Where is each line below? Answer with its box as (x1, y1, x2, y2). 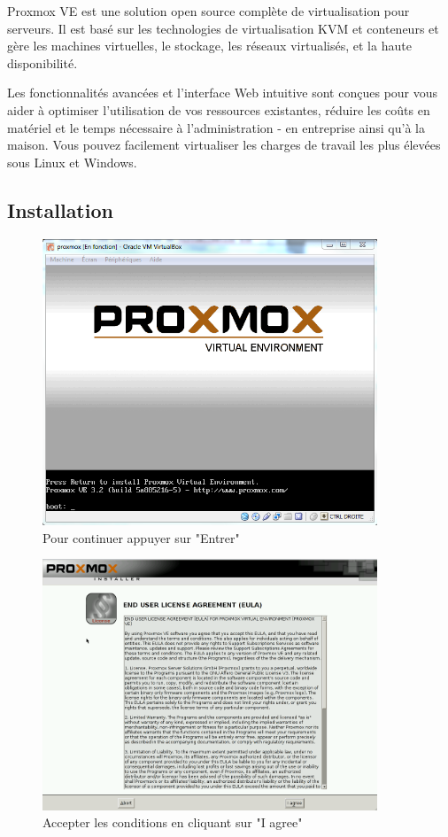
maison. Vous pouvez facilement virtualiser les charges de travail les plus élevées (7, 136, 441, 154)
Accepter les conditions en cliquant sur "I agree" (42, 813, 303, 832)
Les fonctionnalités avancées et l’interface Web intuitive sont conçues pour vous (7, 83, 438, 102)
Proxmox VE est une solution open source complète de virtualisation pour (7, 2, 410, 19)
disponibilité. (7, 53, 78, 72)
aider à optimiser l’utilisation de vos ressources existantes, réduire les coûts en (7, 100, 430, 119)
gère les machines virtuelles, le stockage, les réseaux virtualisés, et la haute (7, 36, 412, 55)
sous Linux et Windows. (7, 152, 137, 171)
